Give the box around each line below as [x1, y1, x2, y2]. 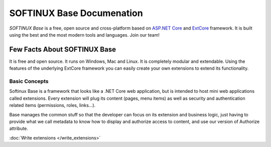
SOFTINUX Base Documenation [9, 8, 143, 19]
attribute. [9, 125, 29, 131]
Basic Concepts [9, 78, 49, 85]
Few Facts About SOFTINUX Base [9, 45, 116, 54]
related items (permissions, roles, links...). [9, 102, 96, 108]
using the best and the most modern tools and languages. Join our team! [9, 32, 160, 38]
